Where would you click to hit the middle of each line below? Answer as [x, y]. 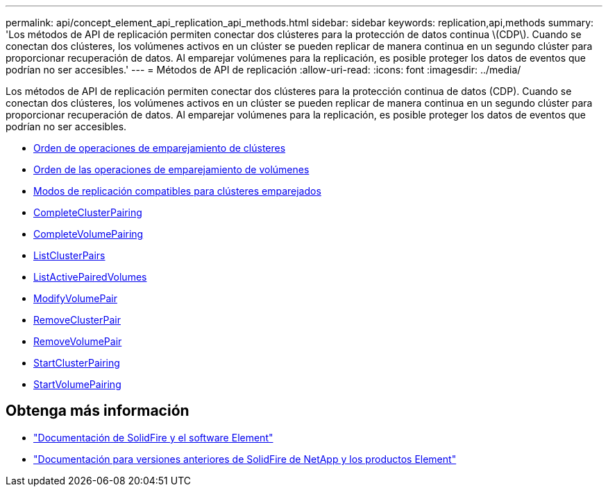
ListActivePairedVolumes [90, 277]
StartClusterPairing [77, 363]
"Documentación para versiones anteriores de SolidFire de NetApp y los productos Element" [245, 459]
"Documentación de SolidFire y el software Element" [153, 437]
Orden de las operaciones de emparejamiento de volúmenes [171, 169]
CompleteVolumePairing [88, 234]
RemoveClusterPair [77, 320]
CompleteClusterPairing [88, 212]
